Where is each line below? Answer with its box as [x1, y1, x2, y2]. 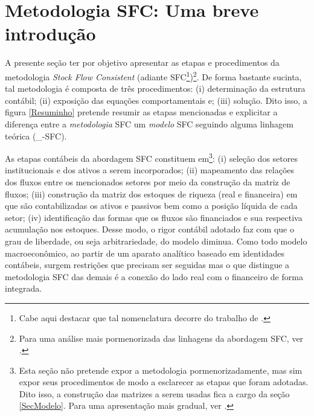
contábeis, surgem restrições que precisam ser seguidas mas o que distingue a [5, 258, 290, 271]
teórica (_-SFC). [5, 129, 67, 142]
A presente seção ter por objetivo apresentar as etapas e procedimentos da [5, 56, 280, 69]
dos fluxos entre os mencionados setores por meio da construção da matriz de [5, 175, 290, 188]
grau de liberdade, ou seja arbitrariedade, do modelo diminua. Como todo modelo [5, 234, 307, 247]
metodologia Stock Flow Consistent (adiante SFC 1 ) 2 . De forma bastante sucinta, [5, 68, 302, 83]
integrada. [5, 282, 42, 295]
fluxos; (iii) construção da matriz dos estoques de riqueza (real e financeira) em [5, 187, 298, 200]
